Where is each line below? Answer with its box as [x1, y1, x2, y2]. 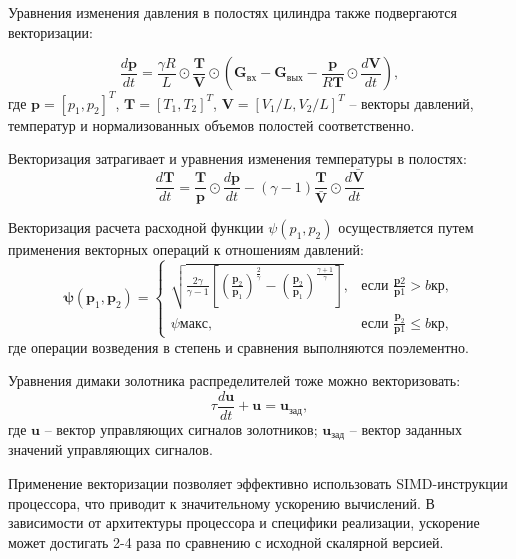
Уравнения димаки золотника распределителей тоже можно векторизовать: [8, 370, 461, 391]
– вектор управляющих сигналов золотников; [44, 418, 318, 439]
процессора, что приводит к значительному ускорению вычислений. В [8, 492, 435, 513]
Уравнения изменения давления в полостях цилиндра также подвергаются [8, 2, 457, 22]
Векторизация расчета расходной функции [8, 217, 264, 238]
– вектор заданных [349, 418, 462, 439]
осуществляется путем [338, 217, 474, 238]
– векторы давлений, [349, 92, 474, 113]
